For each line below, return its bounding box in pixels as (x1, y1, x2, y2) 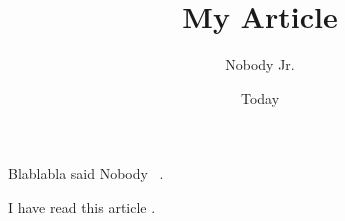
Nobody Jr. (225, 54, 295, 75)
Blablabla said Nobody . (8, 163, 164, 184)
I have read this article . (8, 196, 156, 217)
